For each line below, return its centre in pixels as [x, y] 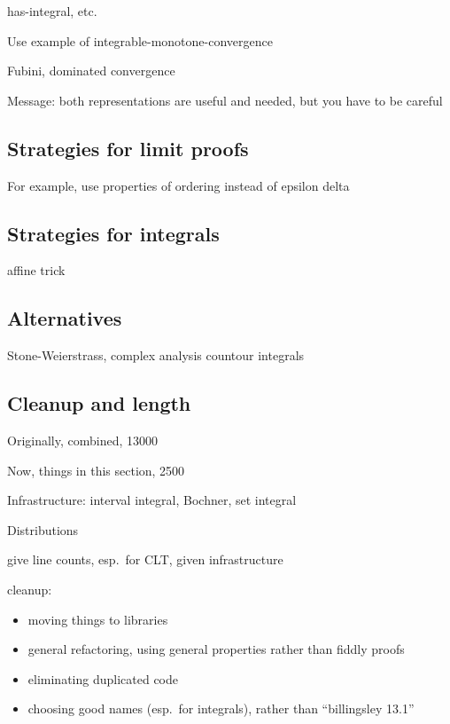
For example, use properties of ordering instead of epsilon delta [178, 185]
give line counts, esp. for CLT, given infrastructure [145, 559]
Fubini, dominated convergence [91, 71]
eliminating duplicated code [103, 678]
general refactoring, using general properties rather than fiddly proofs [216, 649]
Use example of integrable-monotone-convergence [140, 40]
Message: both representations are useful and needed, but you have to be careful [225, 100]
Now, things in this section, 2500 [96, 470]
